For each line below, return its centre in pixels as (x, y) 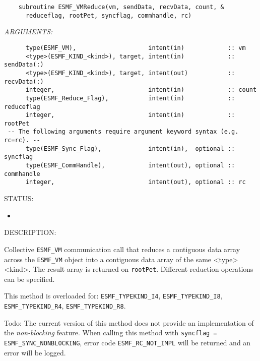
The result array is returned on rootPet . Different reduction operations (143, 269)
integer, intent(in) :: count (141, 90)
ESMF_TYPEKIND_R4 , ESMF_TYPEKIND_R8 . (65, 306)
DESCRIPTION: (30, 232)
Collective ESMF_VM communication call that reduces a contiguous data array (122, 249)
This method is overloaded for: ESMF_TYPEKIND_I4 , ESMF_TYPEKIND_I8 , (113, 296)
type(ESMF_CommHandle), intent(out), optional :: (130, 166)
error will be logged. (35, 352)
